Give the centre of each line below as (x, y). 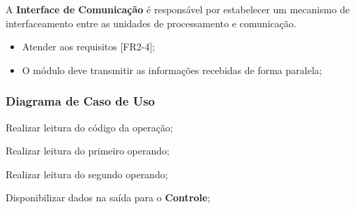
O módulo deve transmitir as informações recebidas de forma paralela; (172, 70)
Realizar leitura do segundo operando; (87, 174)
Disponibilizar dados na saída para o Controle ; (108, 197)
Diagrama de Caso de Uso (81, 101)
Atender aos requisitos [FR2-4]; (89, 46)
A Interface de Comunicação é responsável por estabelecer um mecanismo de (178, 9)
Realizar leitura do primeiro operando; (88, 151)
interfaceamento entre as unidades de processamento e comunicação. (151, 23)
